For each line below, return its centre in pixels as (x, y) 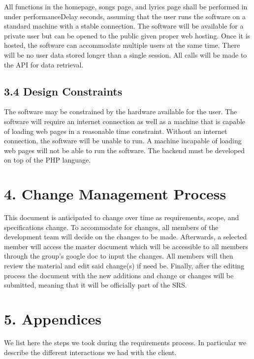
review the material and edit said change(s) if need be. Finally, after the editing (124, 266)
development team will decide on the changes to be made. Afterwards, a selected (126, 237)
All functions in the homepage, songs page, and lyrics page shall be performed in (126, 6)
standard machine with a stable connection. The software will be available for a (124, 26)
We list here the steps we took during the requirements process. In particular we (125, 342)
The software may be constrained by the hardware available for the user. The (121, 112)
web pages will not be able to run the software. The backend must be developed (125, 150)
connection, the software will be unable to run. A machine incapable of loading (123, 141)
